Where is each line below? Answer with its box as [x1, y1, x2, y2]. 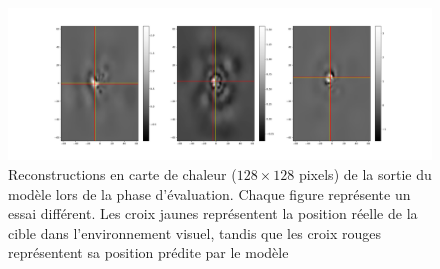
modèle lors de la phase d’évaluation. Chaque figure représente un [8, 183, 411, 204]
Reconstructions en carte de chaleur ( [8, 163, 237, 184]
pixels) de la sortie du [298, 163, 432, 184]
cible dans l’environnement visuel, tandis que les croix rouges [8, 222, 382, 243]
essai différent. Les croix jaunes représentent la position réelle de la [8, 203, 418, 224]
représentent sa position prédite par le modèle [8, 242, 289, 263]
